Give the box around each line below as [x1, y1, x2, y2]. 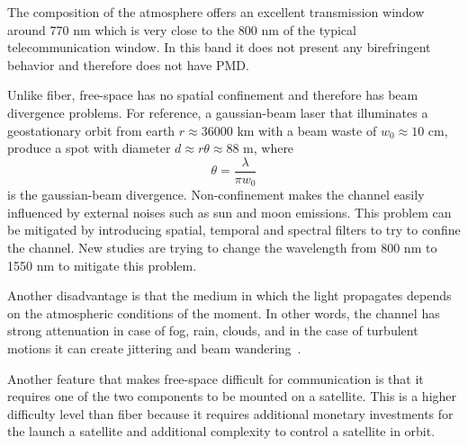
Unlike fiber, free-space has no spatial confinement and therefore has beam [7, 85, 418, 104]
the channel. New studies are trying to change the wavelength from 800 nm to [7, 238, 437, 257]
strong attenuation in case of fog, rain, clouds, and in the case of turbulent [7, 321, 418, 340]
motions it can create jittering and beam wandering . [7, 339, 301, 358]
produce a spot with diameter [7, 138, 171, 157]
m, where [243, 138, 294, 157]
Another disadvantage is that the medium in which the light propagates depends [7, 286, 452, 305]
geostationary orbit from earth [7, 120, 175, 139]
